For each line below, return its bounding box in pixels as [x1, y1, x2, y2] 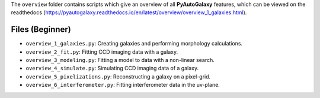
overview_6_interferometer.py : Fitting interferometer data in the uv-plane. [25, 81, 220, 89]
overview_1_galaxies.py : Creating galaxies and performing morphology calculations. [25, 40, 243, 47]
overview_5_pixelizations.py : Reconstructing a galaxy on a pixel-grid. [25, 73, 211, 80]
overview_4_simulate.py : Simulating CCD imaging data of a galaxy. [25, 65, 199, 72]
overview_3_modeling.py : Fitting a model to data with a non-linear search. [25, 57, 215, 64]
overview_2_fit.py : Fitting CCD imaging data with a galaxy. [25, 48, 178, 55]
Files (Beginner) [11, 24, 71, 35]
